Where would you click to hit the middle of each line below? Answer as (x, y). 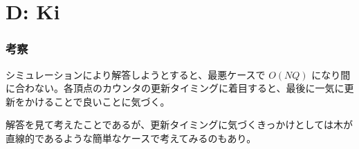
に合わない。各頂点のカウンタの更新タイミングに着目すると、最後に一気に (175, 88)
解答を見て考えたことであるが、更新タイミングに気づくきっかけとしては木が (179, 125)
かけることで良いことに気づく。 (97, 101)
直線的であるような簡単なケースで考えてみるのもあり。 (131, 138)
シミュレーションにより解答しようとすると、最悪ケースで (136, 74)
